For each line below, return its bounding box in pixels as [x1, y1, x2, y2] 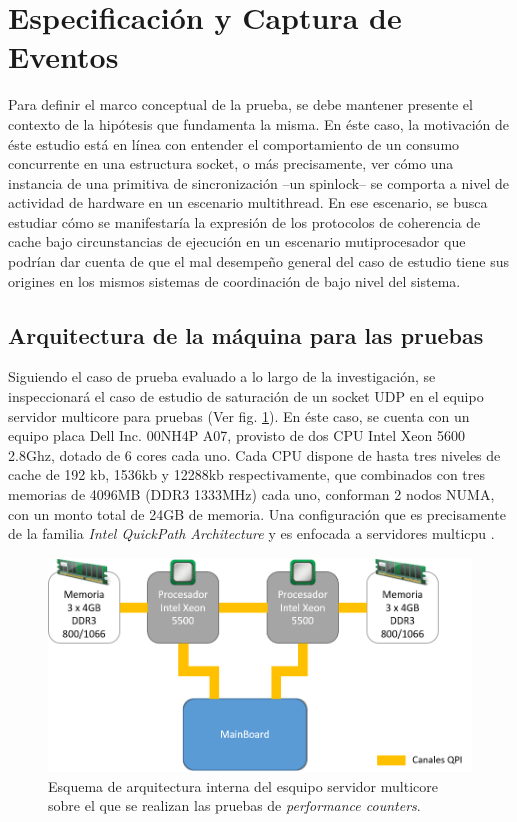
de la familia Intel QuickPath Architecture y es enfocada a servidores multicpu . [8, 523, 495, 544]
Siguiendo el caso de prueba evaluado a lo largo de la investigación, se [8, 366, 436, 387]
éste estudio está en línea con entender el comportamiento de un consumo [8, 133, 460, 154]
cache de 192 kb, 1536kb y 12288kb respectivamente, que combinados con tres [8, 464, 486, 485]
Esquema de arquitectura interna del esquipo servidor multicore [48, 775, 438, 796]
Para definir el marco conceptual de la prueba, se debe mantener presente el [8, 94, 473, 115]
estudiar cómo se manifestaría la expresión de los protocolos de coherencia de [8, 211, 481, 232]
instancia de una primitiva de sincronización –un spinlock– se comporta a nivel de [8, 172, 509, 193]
